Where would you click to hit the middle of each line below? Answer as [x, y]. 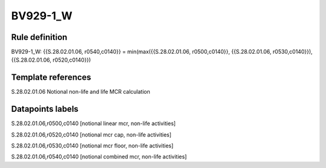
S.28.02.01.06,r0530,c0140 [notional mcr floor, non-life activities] [92, 146]
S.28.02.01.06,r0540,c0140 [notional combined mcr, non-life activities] [99, 157]
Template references [51, 78]
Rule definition [39, 37]
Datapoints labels [45, 109]
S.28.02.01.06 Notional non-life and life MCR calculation [81, 92]
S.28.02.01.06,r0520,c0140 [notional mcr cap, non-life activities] [91, 134]
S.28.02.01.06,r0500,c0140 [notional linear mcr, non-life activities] [94, 123]
